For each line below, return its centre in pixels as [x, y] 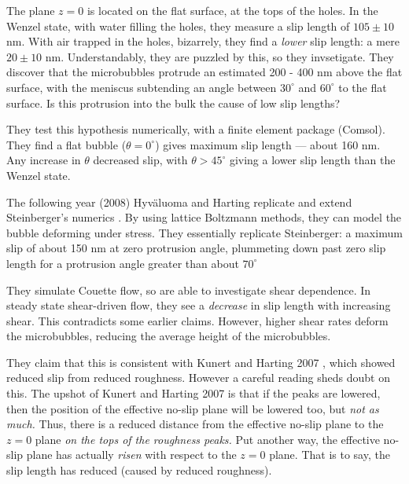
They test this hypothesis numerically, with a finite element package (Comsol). [196, 129]
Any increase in [44, 160]
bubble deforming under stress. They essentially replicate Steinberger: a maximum [204, 232]
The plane [31, 10]
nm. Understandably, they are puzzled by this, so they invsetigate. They [219, 56]
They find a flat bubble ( [66, 144]
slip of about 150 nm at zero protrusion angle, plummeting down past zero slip [196, 248]
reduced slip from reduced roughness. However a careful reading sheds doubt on [198, 378]
